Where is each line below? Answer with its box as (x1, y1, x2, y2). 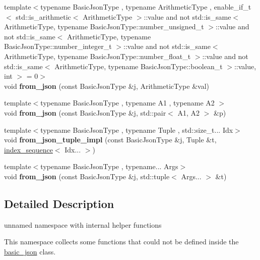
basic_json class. (4, 246, 56, 256)
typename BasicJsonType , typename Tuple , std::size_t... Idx (40, 124, 233, 135)
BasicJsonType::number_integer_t (4, 41, 112, 51)
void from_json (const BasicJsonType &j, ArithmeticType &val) (4, 80, 209, 91)
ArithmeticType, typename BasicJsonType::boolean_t (54, 61, 223, 71)
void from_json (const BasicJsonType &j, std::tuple (4, 171, 170, 181)
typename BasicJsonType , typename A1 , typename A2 (40, 97, 215, 108)
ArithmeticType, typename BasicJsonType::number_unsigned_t (4, 21, 204, 32)
